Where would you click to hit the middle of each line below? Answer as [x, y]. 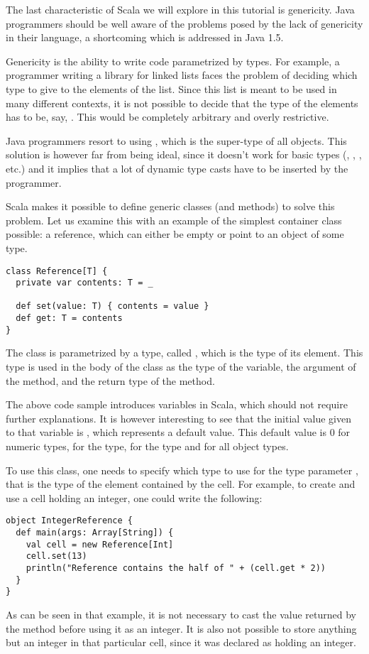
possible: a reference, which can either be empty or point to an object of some [175, 234]
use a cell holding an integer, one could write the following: [134, 497]
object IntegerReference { [69, 521]
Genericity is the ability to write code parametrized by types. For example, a [173, 61]
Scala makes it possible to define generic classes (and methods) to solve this [170, 206]
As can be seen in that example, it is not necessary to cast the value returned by [181, 614]
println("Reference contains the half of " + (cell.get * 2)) [176, 568]
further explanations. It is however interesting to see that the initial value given [178, 418]
